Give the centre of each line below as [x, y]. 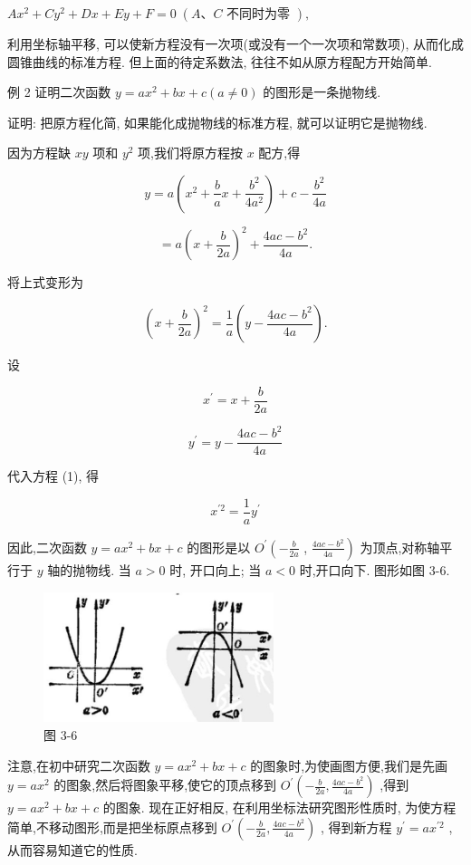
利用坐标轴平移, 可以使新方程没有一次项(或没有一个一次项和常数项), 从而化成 [235, 43]
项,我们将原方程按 [191, 153]
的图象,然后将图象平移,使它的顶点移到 [165, 785]
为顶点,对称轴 [400, 547]
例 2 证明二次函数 [59, 92]
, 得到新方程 [356, 827]
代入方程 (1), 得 [53, 476]
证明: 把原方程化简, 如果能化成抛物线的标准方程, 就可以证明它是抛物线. [217, 122]
